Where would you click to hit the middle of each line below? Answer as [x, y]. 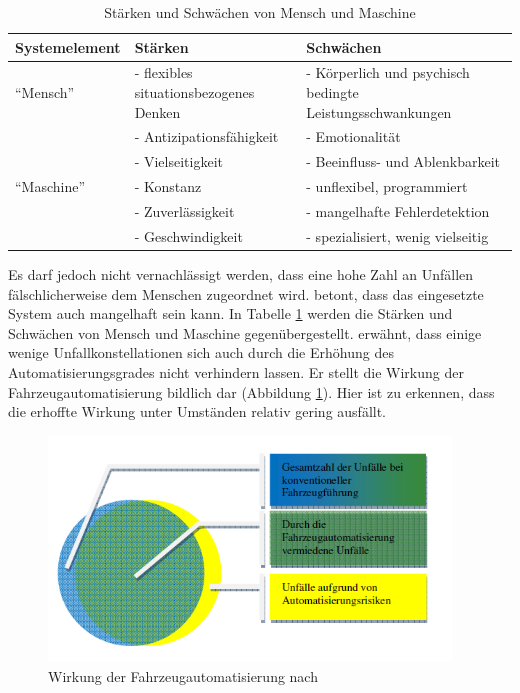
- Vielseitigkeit [178, 161]
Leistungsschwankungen [379, 111]
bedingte [332, 92]
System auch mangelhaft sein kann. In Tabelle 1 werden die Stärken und [230, 313]
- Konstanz [168, 186]
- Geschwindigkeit [188, 235]
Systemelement [68, 46]
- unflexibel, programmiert [387, 186]
